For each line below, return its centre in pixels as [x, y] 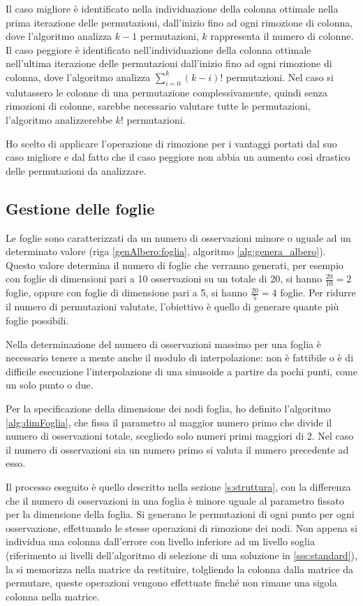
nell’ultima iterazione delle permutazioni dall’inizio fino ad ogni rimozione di [169, 63]
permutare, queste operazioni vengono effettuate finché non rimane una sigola [171, 583]
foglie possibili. [37, 320]
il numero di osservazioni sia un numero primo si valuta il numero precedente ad [177, 449]
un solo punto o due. [50, 385]
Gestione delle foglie [80, 208]
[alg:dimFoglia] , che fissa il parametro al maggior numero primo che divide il [169, 422]
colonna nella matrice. [53, 596]
